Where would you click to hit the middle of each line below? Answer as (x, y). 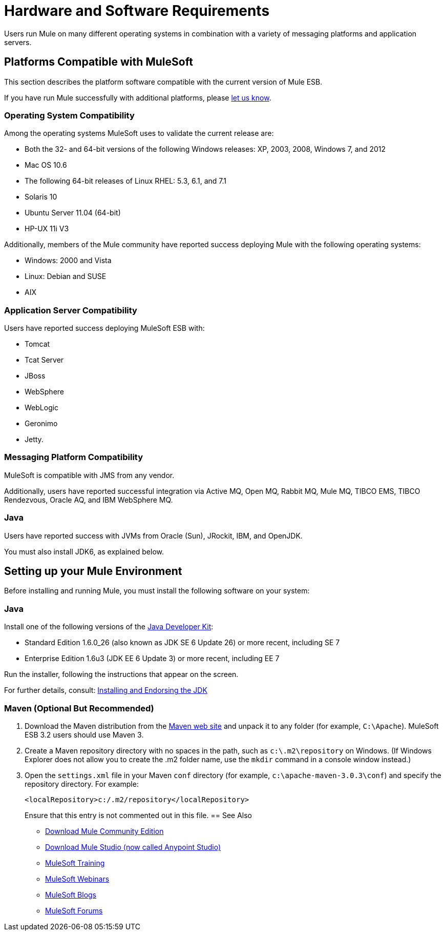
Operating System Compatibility (69, 115)
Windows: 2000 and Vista (68, 261)
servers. (18, 42)
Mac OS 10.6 (46, 165)
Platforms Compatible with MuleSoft (99, 62)
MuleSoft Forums (74, 910)
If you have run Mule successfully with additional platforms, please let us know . (138, 97)
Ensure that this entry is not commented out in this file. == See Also (138, 815)
